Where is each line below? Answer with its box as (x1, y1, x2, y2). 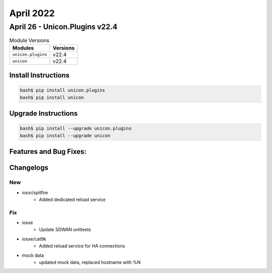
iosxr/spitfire (22, 189, 48, 195)
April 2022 (9, 8, 55, 19)
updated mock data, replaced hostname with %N (39, 259, 141, 265)
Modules (12, 44, 34, 51)
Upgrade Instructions (9, 109, 78, 118)
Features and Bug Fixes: (9, 147, 87, 156)
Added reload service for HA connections (39, 243, 125, 249)
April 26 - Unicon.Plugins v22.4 (9, 22, 118, 31)
